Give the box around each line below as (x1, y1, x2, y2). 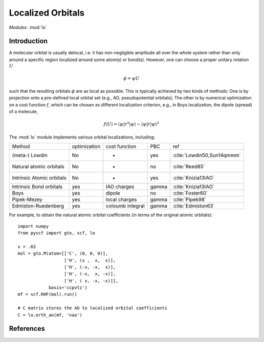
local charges (106, 196, 137, 203)
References (9, 324, 45, 333)
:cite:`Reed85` (173, 163, 205, 170)
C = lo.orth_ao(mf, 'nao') (18, 312, 83, 318)
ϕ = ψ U (123, 76, 140, 81)
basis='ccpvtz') (48, 285, 88, 290)
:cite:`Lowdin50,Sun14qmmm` (173, 152, 242, 159)
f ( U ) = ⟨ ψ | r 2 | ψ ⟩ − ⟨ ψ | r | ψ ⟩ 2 (103, 121, 159, 127)
